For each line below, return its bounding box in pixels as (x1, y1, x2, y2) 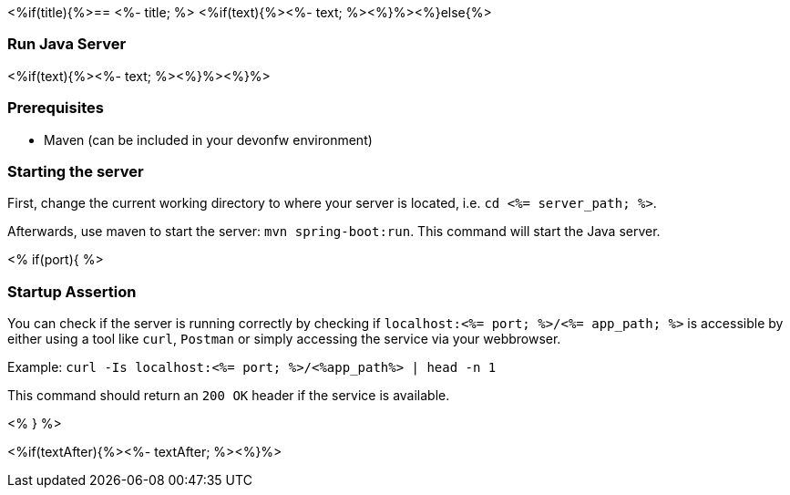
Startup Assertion (7, 282, 137, 301)
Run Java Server (7, 35, 127, 54)
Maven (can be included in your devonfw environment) (44, 131, 373, 148)
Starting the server (7, 161, 144, 180)
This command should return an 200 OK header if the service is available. (7, 387, 450, 403)
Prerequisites (7, 98, 104, 118)
